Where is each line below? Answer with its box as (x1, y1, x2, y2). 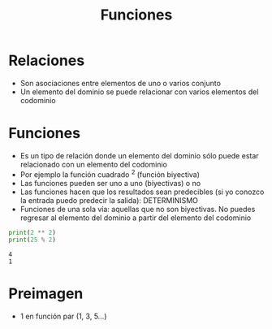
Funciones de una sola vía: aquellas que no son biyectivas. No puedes (19, 204, 256, 214)
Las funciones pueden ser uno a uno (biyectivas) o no (19, 178, 201, 188)
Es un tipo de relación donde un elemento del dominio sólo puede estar (19, 150, 259, 160)
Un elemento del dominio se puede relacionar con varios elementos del (19, 87, 259, 97)
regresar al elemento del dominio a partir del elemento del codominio (19, 213, 252, 223)
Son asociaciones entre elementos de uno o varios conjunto (19, 78, 222, 88)
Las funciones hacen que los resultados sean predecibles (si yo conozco (19, 187, 265, 197)
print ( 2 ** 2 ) (8, 228, 57, 236)
